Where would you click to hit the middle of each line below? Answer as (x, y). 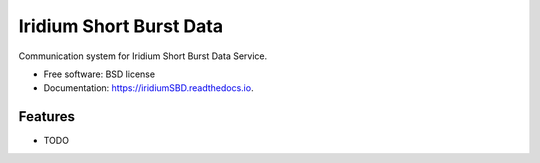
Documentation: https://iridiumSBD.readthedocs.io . (148, 88)
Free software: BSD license (99, 74)
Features (46, 116)
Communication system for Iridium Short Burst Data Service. (143, 56)
